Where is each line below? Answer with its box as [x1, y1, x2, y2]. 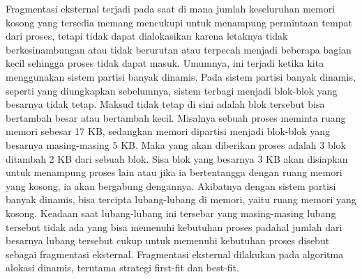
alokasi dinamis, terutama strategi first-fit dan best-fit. [6, 260, 239, 275]
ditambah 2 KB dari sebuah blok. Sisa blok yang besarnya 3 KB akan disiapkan [6, 151, 348, 166]
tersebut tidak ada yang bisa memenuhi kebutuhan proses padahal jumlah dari [6, 219, 342, 234]
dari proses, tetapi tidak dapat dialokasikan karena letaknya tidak [6, 29, 288, 43]
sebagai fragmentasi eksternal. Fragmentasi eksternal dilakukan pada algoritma [6, 246, 344, 261]
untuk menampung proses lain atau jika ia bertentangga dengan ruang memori [6, 165, 342, 180]
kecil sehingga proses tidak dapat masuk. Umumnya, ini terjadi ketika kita [6, 56, 324, 70]
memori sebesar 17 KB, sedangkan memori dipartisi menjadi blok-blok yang [6, 124, 330, 138]
